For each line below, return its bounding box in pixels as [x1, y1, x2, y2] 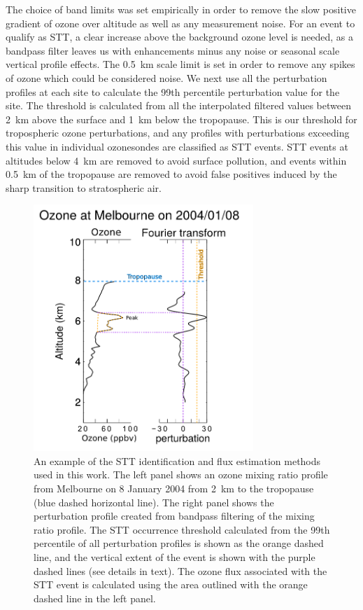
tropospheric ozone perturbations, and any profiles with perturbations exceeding [6, 125, 350, 140]
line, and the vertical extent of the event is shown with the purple [34, 550, 315, 564]
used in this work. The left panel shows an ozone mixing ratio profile [34, 467, 328, 482]
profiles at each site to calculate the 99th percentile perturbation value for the [6, 84, 340, 99]
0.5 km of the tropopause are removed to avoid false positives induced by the [6, 167, 337, 181]
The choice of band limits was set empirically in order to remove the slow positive [6, 2, 356, 16]
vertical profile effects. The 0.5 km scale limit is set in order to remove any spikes [6, 57, 355, 71]
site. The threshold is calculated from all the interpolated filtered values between [6, 98, 351, 113]
